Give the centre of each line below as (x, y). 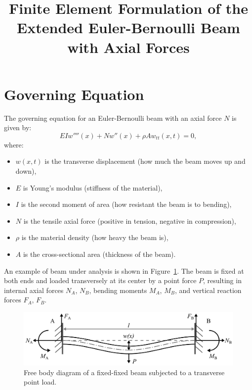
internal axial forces (34, 290)
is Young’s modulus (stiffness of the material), (93, 187)
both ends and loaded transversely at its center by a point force (100, 280)
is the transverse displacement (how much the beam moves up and (145, 161)
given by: (18, 127)
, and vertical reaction (208, 290)
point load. (40, 382)
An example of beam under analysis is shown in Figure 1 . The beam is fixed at (124, 270)
